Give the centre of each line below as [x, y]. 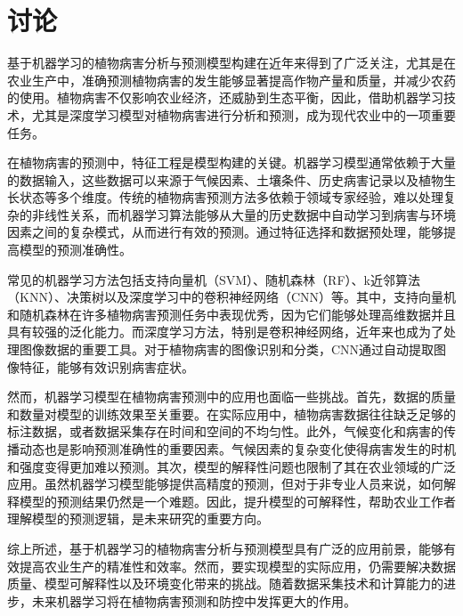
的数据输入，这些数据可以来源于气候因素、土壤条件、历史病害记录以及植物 [225, 179]
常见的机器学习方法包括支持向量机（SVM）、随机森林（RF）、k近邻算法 [214, 279]
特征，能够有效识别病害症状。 [106, 366]
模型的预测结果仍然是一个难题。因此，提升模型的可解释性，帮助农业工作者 [237, 501]
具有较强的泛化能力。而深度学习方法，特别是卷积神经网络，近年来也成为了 [225, 332]
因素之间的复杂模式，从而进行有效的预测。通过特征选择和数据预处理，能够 [225, 232]
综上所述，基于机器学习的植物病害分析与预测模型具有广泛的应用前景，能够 [225, 548]
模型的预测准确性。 [75, 250]
